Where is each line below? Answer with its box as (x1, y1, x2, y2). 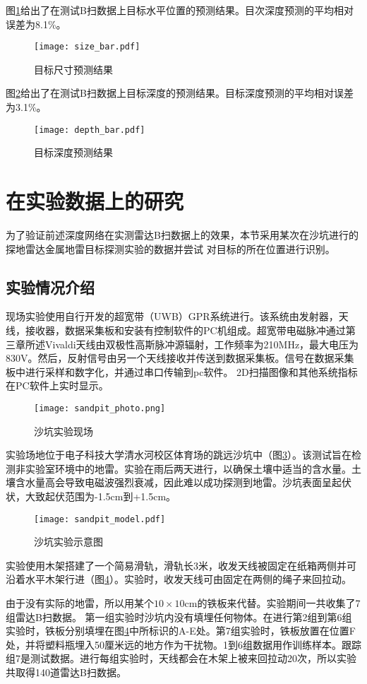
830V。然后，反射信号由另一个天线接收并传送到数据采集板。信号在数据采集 (6, 350, 354, 365)
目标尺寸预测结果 (34, 61, 113, 76)
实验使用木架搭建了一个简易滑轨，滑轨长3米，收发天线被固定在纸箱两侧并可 (6, 558, 356, 572)
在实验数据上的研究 (6, 187, 184, 216)
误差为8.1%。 (6, 16, 66, 31)
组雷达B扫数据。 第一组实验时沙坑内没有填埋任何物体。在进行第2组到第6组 (6, 609, 352, 624)
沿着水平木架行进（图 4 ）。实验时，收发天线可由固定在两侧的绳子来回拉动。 (6, 572, 351, 586)
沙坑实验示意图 (34, 534, 103, 549)
